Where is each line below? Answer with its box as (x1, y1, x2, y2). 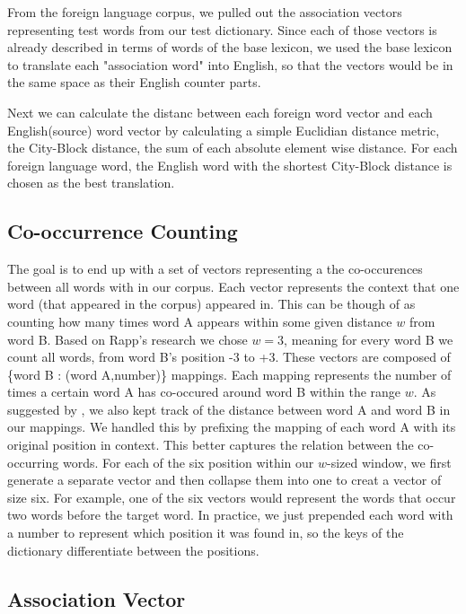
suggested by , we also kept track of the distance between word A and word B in (7, 399, 451, 418)
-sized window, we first (327, 452, 452, 471)
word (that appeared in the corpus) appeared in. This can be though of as (7, 294, 416, 313)
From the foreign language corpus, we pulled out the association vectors (7, 3, 402, 21)
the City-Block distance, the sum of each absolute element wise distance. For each (7, 138, 458, 157)
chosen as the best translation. (7, 173, 175, 192)
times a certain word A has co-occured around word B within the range (7, 382, 401, 401)
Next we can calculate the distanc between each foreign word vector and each (7, 102, 433, 121)
